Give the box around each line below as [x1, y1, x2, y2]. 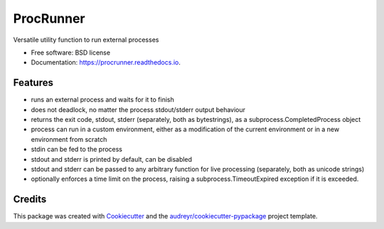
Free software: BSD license [31, 48, 110, 57]
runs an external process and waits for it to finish [31, 96, 174, 104]
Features [13, 77, 53, 89]
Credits [13, 194, 47, 206]
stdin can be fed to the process [31, 145, 123, 154]
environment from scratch [31, 135, 107, 143]
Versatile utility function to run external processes [13, 35, 159, 44]
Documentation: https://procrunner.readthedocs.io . [31, 58, 181, 67]
